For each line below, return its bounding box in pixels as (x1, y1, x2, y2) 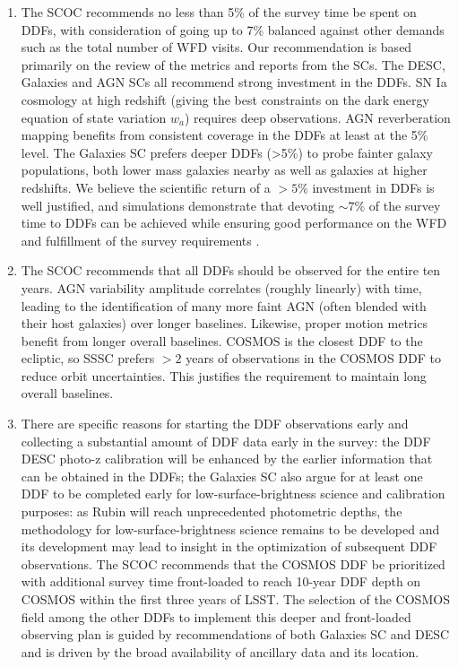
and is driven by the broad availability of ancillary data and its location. (21, 642, 419, 661)
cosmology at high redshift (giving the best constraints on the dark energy (21, 90, 429, 108)
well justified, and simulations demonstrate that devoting (21, 195, 334, 214)
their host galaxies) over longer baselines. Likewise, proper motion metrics (21, 314, 428, 333)
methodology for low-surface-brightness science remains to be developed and (21, 519, 440, 538)
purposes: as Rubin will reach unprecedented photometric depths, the (21, 502, 402, 521)
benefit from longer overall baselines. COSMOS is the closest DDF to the (21, 331, 423, 350)
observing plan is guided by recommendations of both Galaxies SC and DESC (21, 625, 450, 644)
